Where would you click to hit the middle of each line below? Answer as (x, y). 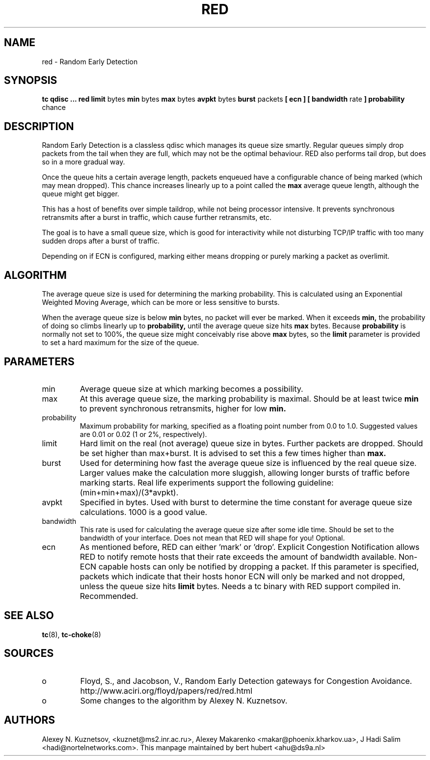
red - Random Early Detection (90, 61)
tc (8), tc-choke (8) (71, 634)
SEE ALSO (29, 616)
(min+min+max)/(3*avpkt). (129, 492)
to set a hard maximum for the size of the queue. (121, 343)
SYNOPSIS (31, 81)
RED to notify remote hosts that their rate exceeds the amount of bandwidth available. (238, 556)
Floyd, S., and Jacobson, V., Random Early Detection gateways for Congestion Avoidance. (246, 681)
